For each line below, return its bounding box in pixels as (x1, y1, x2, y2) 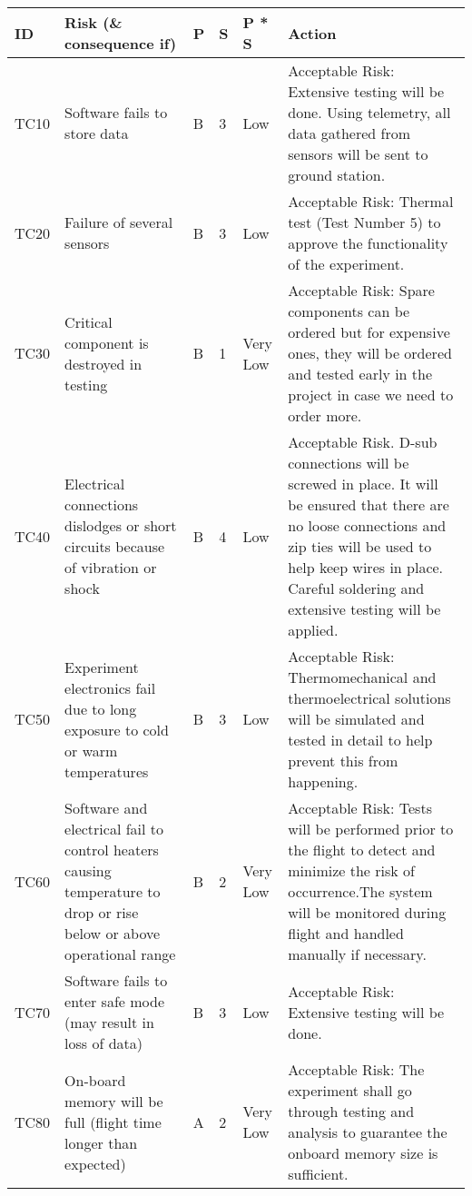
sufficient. (288, 1163, 349, 1184)
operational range (64, 944, 176, 964)
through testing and (288, 1101, 415, 1122)
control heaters (64, 839, 159, 860)
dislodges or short (64, 515, 177, 536)
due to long (64, 697, 137, 719)
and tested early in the (288, 363, 433, 384)
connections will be (288, 452, 409, 473)
